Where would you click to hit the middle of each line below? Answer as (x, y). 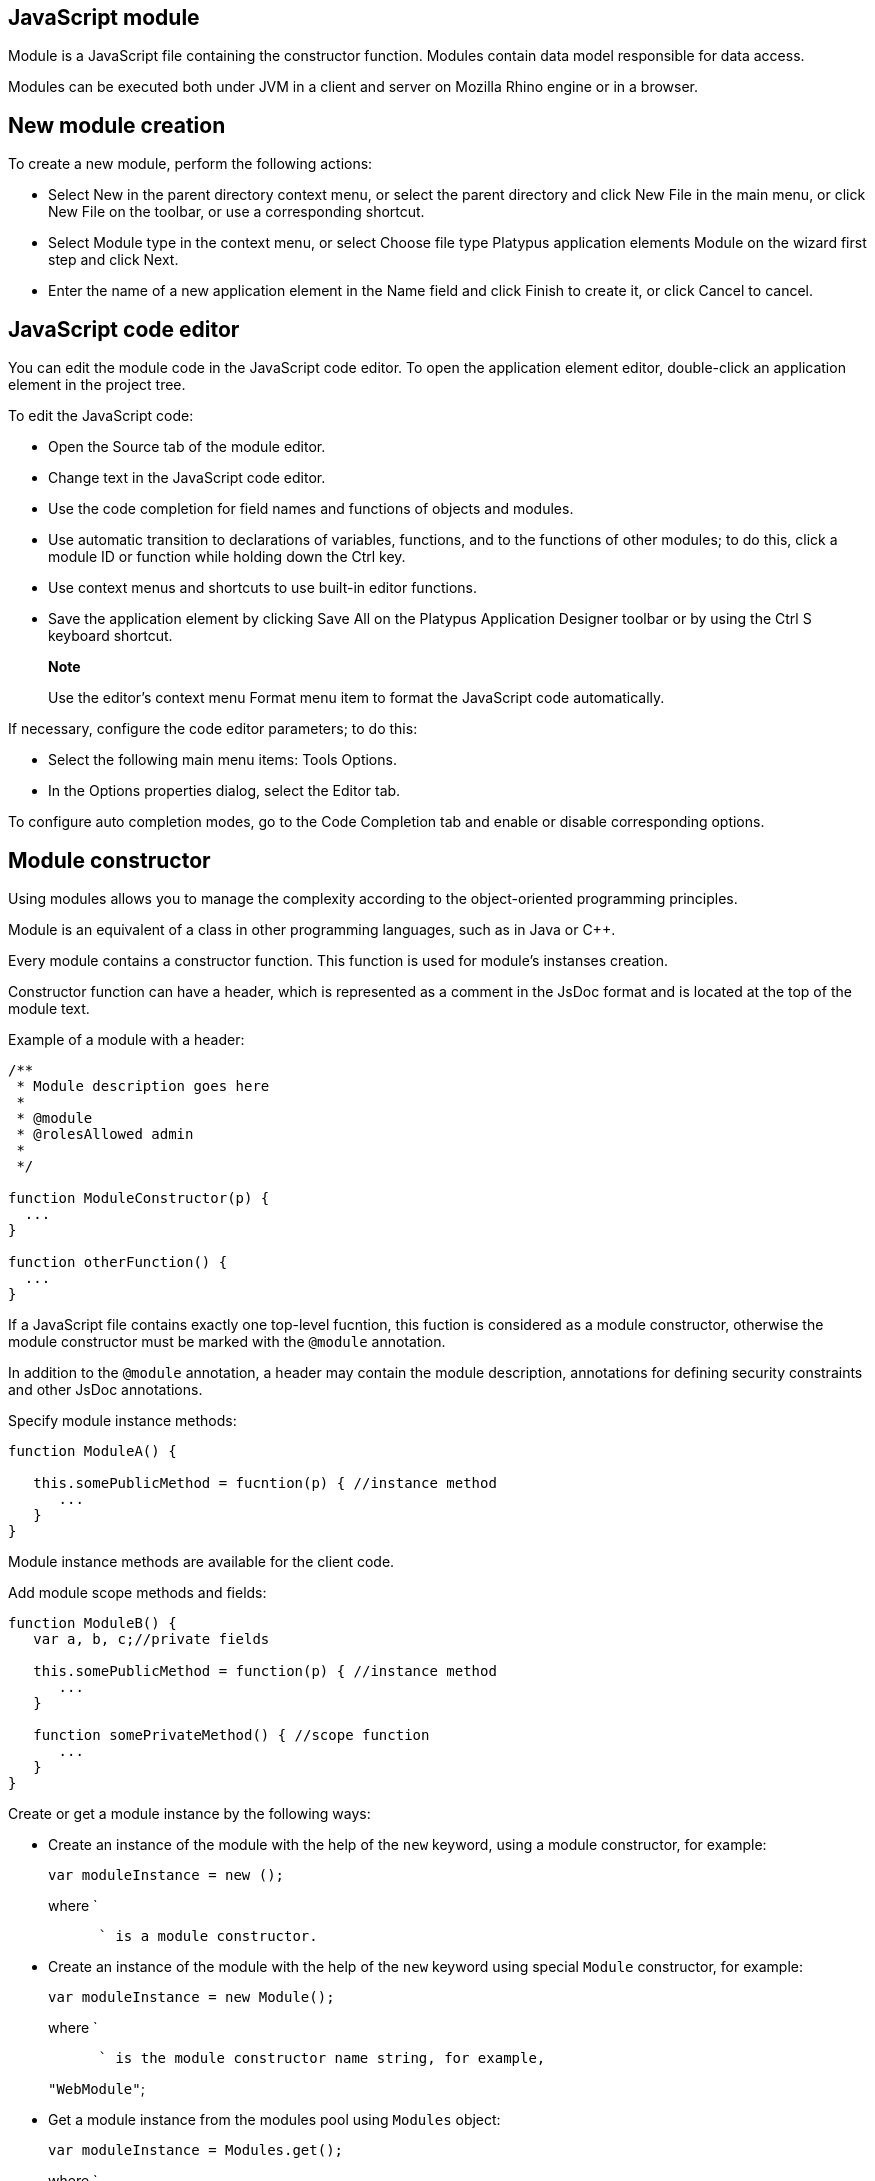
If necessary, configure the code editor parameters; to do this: (213, 729)
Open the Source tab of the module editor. (187, 447)
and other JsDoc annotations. (105, 1389)
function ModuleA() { (92, 1450)
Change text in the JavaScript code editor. (187, 478)
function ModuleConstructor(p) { (139, 1197)
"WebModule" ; (96, 2088)
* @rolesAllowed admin (105, 1133)
